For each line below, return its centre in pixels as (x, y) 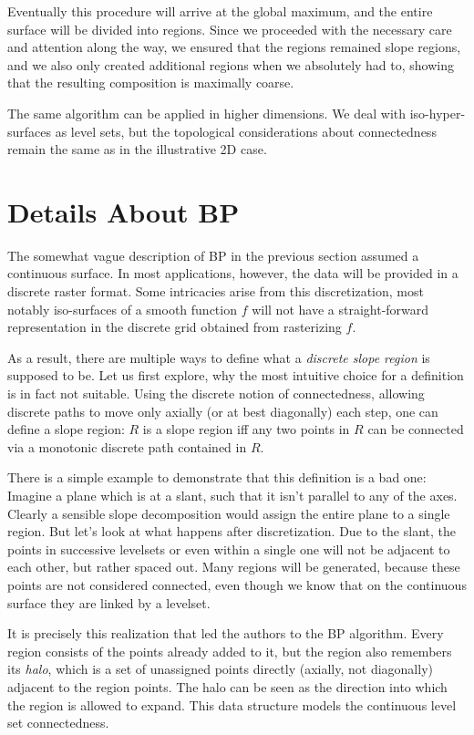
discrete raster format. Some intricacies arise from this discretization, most (216, 291)
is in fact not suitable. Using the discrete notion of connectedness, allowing (216, 393)
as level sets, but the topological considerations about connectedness (246, 131)
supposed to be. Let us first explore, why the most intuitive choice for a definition (236, 375)
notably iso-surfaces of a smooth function (122, 309)
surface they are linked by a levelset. (109, 602)
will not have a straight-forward (340, 309)
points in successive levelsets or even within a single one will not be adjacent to (229, 549)
